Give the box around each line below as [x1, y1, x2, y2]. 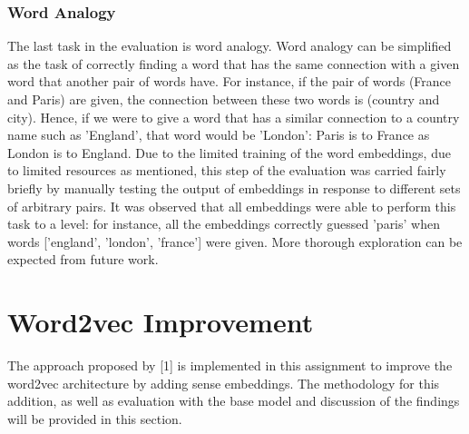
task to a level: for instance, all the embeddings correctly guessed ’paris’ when [7, 214, 440, 233]
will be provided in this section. [7, 409, 182, 428]
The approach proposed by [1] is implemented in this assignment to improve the [7, 356, 453, 375]
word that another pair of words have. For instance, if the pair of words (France [7, 72, 452, 91]
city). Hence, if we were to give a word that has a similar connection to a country [7, 107, 460, 126]
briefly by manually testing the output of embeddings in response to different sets [7, 178, 461, 197]
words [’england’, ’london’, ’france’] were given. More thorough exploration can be [7, 232, 463, 251]
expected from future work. [7, 250, 159, 269]
